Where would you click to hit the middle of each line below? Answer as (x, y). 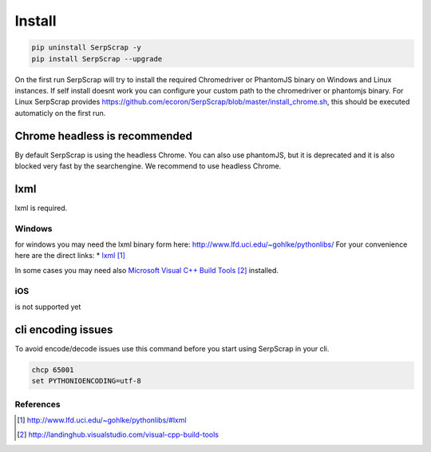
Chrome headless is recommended (104, 136)
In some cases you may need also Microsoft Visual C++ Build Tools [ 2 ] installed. (147, 270)
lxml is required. (41, 208)
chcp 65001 (53, 370)
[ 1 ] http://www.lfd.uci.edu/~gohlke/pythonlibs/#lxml (102, 420)
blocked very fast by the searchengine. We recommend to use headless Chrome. (148, 166)
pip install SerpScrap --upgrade (97, 59)
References (38, 404)
